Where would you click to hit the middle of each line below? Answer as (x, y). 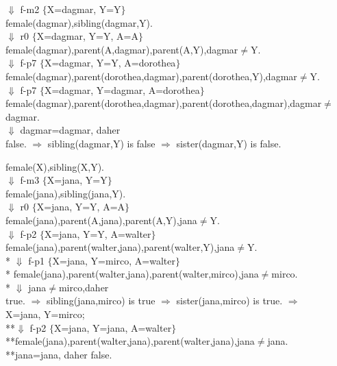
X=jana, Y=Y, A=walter (98, 233)
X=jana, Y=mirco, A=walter (114, 260)
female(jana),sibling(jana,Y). (66, 193)
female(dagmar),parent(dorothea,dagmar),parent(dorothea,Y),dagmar (151, 76)
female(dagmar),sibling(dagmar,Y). (79, 22)
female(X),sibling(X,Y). (55, 166)
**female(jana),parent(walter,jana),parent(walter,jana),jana (130, 341)
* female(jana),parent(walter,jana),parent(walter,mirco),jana (132, 274)
